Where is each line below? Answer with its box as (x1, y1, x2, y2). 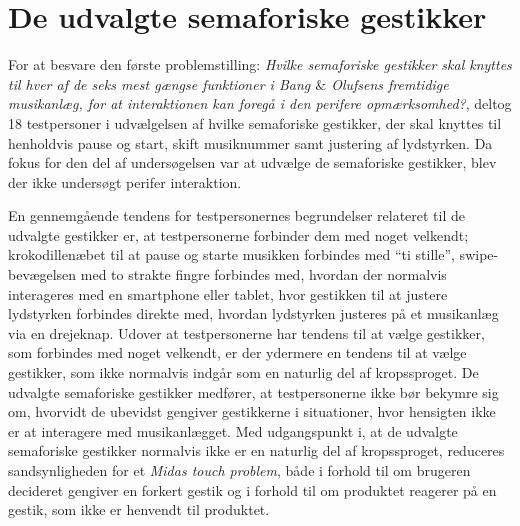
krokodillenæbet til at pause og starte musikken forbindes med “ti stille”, (8, 244, 455, 265)
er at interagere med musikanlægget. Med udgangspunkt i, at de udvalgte (8, 420, 458, 441)
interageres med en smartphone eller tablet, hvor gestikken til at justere (8, 283, 448, 304)
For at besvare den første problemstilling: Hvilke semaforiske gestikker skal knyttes (8, 54, 512, 75)
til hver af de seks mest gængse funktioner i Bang (8, 73, 311, 94)
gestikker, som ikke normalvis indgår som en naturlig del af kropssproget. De (8, 362, 479, 383)
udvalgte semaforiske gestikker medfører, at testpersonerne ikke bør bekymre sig (8, 381, 499, 402)
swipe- (459, 244, 499, 265)
